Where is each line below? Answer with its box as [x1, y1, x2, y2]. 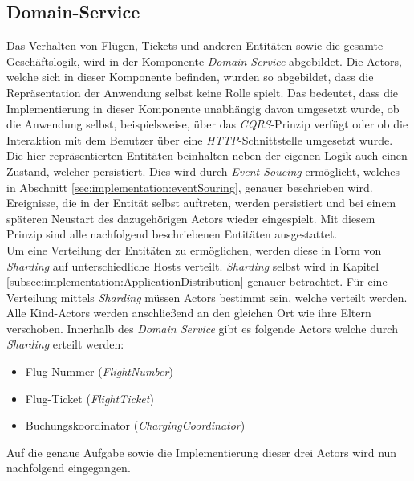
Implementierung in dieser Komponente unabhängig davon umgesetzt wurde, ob [6, 100, 400, 116]
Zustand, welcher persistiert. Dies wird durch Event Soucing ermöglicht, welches [6, 162, 400, 179]
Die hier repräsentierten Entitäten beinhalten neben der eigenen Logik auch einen [6, 147, 408, 164]
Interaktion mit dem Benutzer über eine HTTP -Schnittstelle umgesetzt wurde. [6, 131, 393, 148]
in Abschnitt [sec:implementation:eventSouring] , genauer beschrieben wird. [6, 178, 373, 195]
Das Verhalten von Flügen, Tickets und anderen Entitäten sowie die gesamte [6, 37, 384, 54]
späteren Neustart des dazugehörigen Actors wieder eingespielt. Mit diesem [6, 210, 375, 226]
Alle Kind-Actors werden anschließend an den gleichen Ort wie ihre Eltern [6, 304, 371, 321]
